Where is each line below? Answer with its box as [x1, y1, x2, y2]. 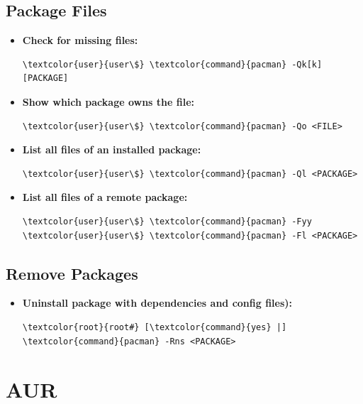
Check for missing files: [22, 33, 138, 48]
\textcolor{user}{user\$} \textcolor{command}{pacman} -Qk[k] [22, 59, 323, 70]
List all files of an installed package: [22, 142, 201, 157]
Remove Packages [6, 262, 138, 284]
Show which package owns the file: [22, 94, 195, 109]
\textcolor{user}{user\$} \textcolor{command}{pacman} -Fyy [22, 216, 312, 226]
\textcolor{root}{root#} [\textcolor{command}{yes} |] [22, 322, 287, 332]
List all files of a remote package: [22, 190, 188, 204]
